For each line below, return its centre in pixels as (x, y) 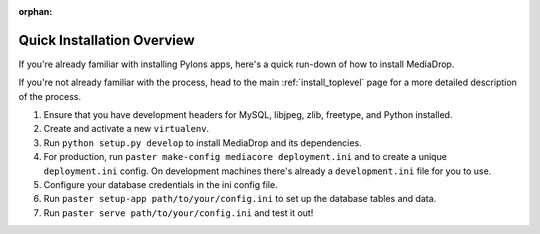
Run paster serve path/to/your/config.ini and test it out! (178, 212)
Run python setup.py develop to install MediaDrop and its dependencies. (202, 142)
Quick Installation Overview (106, 40)
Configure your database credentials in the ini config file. (161, 185)
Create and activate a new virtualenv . (126, 129)
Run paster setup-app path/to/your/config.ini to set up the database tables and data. (240, 199)
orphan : (35, 11)
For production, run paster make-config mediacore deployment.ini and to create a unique (245, 157)
